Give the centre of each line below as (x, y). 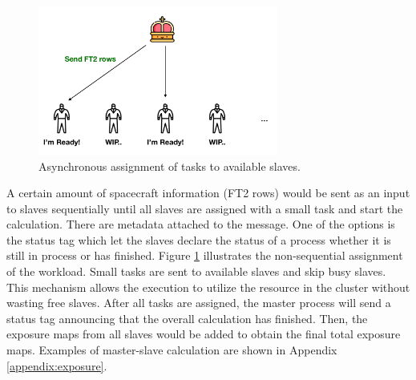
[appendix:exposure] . (57, 365)
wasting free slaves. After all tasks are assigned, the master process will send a (199, 303)
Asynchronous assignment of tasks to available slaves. (170, 166)
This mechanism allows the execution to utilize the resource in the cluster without (208, 287)
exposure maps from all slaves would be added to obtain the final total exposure (204, 334)
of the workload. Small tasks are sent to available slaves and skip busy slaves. (196, 271)
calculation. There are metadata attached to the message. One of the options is (201, 224)
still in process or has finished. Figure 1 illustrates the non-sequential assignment (205, 255)
